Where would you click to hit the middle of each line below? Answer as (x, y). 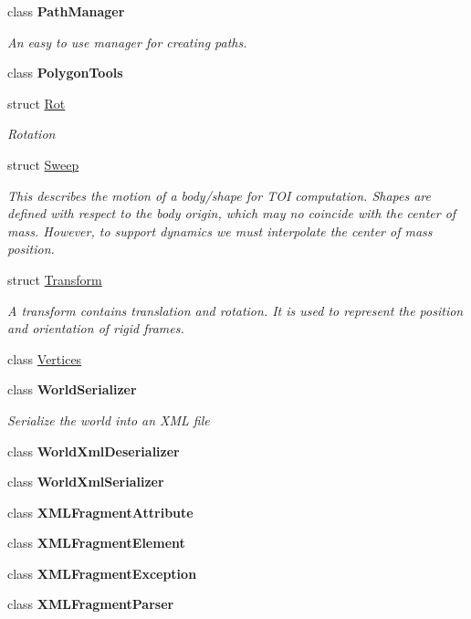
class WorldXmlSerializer (86, 482)
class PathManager (66, 11)
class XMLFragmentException (102, 573)
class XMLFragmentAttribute (100, 512)
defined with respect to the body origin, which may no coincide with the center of (232, 213)
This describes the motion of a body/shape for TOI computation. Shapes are (219, 195)
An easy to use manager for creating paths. (127, 42)
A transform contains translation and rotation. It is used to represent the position (235, 310)
